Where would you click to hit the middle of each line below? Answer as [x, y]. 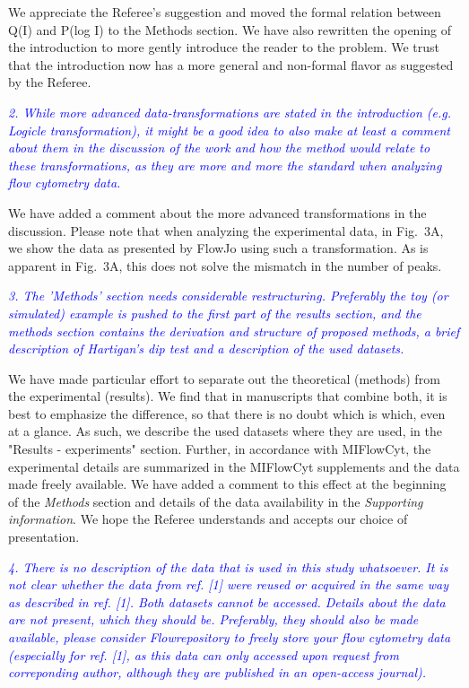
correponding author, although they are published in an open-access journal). [217, 672]
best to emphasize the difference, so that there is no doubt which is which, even [227, 413]
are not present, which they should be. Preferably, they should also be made [213, 619]
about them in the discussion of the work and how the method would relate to [219, 148]
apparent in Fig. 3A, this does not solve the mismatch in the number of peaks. [225, 265]
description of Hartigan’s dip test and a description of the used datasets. [206, 348]
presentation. [44, 537]
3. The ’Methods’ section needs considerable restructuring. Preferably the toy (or [228, 296]
